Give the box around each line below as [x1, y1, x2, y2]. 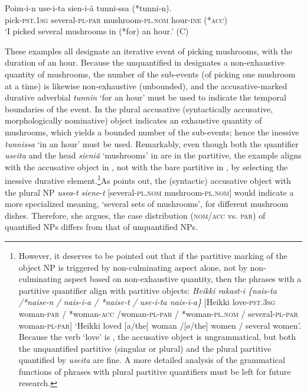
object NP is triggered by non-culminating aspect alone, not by [18, 261, 247, 273]
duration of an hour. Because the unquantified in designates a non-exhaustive [5, 56, 285, 69]
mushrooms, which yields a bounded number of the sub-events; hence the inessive [5, 125, 299, 138]
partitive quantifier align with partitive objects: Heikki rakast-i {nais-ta [18, 284, 277, 296]
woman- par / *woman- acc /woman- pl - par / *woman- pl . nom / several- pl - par [18, 307, 298, 319]
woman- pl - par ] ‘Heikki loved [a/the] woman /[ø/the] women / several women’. [18, 319, 302, 331]
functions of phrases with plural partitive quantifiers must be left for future [18, 365, 291, 377]
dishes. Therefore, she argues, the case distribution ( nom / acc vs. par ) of [5, 209, 266, 221]
